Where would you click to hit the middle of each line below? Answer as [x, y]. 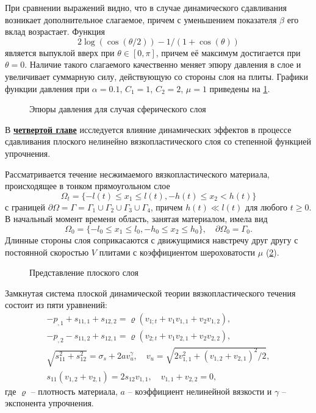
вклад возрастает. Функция [55, 31]
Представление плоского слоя [84, 272]
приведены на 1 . [240, 88]
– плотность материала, [74, 391]
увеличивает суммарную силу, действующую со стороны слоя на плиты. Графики [156, 76]
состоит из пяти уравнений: [56, 305]
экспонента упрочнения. [49, 403]
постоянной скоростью [47, 252]
